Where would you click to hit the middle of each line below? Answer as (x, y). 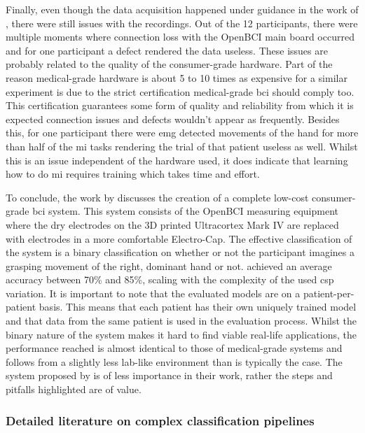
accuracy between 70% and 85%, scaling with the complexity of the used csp (170, 279)
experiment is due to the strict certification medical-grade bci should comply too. (180, 91)
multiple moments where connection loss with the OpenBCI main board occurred (180, 37)
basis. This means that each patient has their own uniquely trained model (198, 307)
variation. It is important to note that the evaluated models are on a (153, 293)
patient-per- (329, 293)
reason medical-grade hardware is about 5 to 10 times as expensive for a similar (177, 77)
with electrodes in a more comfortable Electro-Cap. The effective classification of (179, 238)
